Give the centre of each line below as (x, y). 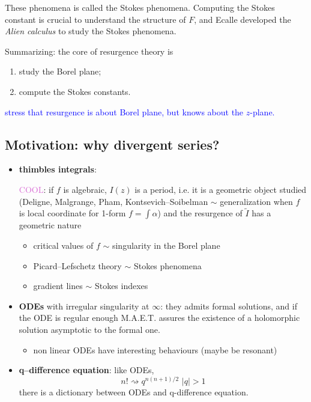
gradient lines (58, 286)
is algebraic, (85, 189)
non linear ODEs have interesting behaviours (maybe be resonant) (155, 349)
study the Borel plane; (60, 71)
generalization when (256, 201)
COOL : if (36, 189)
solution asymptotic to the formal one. (89, 329)
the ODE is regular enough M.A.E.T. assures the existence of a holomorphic (159, 318)
